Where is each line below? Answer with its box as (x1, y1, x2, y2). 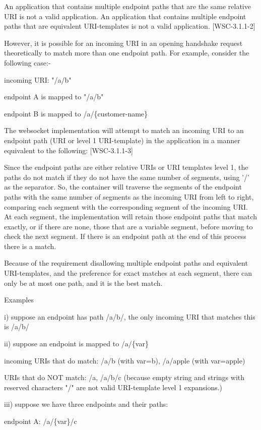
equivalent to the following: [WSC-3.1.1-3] (4, 145, 133, 155)
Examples (4, 294, 34, 305)
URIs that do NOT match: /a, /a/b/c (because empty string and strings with (4, 372, 245, 383)
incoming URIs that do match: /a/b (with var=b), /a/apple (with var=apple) (4, 355, 245, 365)
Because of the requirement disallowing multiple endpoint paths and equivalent (4, 258, 248, 268)
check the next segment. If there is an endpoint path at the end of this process (4, 231, 246, 241)
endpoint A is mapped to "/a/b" (4, 91, 104, 102)
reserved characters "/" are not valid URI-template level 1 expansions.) (4, 382, 223, 392)
